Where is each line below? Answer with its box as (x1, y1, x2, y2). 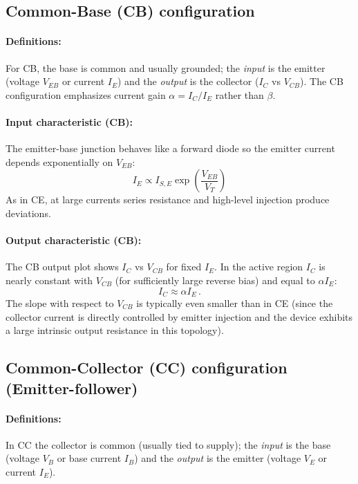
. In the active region (214, 259, 303, 274)
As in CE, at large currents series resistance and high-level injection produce (6, 192, 330, 207)
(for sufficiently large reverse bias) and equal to (115, 272, 315, 287)
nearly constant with (6, 272, 93, 287)
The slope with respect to (6, 295, 114, 310)
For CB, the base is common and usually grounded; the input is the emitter (6, 60, 326, 75)
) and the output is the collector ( (117, 74, 259, 89)
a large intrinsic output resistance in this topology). (6, 323, 224, 337)
